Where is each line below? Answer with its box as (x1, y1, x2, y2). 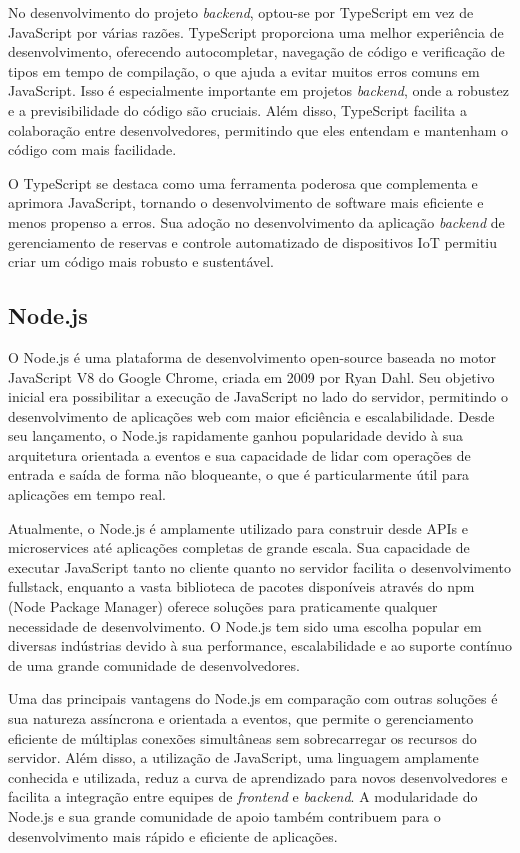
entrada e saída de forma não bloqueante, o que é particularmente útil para (8, 464, 470, 485)
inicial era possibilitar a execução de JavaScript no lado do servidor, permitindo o (8, 386, 509, 407)
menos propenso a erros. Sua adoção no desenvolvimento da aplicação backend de (8, 211, 505, 232)
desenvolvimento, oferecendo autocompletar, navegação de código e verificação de (8, 41, 505, 62)
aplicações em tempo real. (8, 484, 166, 505)
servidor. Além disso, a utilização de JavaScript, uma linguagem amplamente (8, 747, 479, 768)
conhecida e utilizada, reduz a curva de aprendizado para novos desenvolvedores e (8, 766, 508, 787)
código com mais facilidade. (8, 139, 177, 160)
